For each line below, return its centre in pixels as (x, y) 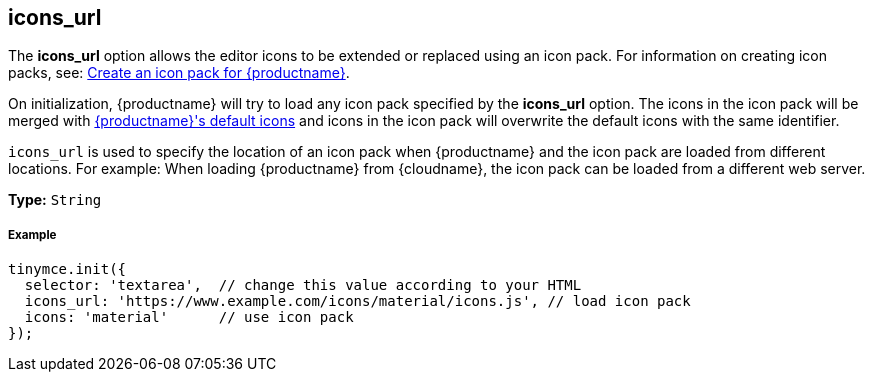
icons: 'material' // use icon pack (189, 317)
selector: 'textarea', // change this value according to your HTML (303, 285)
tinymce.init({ (67, 269)
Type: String (55, 200)
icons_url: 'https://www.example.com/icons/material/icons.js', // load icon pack (357, 301)
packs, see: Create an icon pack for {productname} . (179, 73)
